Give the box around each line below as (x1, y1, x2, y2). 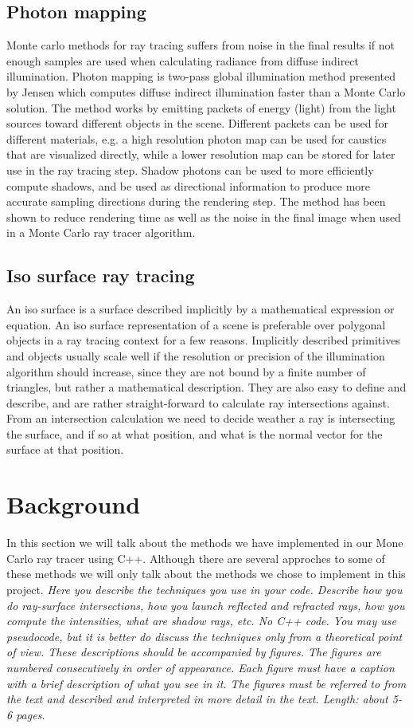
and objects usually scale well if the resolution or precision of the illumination (6, 347, 385, 364)
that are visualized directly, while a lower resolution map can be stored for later (6, 146, 395, 163)
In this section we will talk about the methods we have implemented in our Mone (6, 534, 403, 551)
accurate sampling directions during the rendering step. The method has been (6, 193, 386, 210)
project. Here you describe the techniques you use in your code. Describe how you (6, 580, 403, 597)
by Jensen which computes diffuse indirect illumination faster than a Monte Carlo (6, 83, 406, 100)
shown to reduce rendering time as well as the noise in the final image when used (6, 208, 401, 225)
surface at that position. (6, 441, 124, 458)
